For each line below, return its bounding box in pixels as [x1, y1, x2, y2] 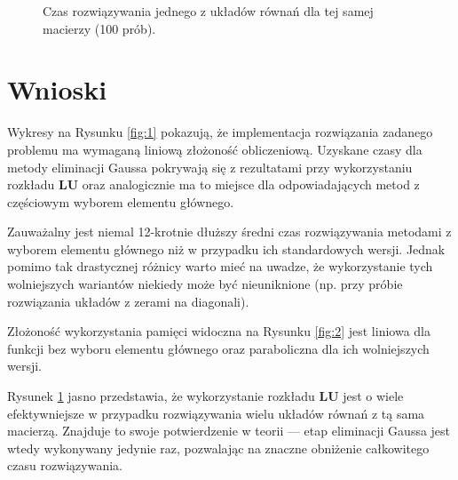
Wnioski [7, 71, 107, 108]
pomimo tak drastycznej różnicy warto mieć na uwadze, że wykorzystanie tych [7, 257, 433, 276]
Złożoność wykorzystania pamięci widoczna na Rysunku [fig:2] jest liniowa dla [7, 322, 430, 340]
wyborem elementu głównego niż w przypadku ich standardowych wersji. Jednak [7, 239, 446, 258]
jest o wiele [343, 387, 404, 405]
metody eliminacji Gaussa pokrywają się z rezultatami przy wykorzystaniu [7, 157, 413, 176]
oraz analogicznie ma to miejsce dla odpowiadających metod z [82, 175, 420, 194]
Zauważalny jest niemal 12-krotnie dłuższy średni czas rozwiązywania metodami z [7, 222, 452, 241]
